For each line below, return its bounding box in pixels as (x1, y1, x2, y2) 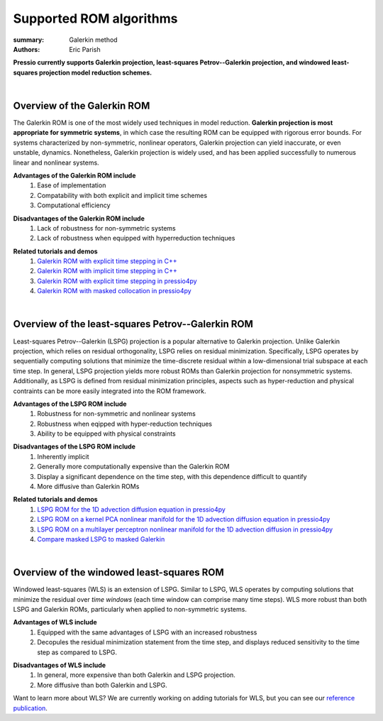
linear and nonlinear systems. (13, 158, 99, 167)
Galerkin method (69, 35, 118, 44)
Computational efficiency (37, 201, 111, 209)
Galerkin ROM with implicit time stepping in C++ (37, 267, 177, 275)
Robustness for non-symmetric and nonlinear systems (37, 409, 196, 418)
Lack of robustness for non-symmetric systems (37, 224, 177, 232)
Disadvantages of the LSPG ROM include (13, 442, 136, 451)
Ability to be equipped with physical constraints (37, 429, 177, 438)
